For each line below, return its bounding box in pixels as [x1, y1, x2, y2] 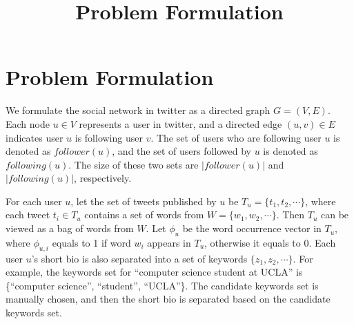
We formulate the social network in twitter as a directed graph [6, 103, 271, 117]
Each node [6, 116, 50, 131]
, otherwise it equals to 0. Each [204, 235, 336, 249]
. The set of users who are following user [150, 130, 322, 144]
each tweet [6, 207, 50, 222]
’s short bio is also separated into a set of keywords [31, 251, 248, 265]
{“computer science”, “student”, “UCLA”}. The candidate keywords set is [6, 278, 319, 292]
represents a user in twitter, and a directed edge [79, 116, 282, 131]
